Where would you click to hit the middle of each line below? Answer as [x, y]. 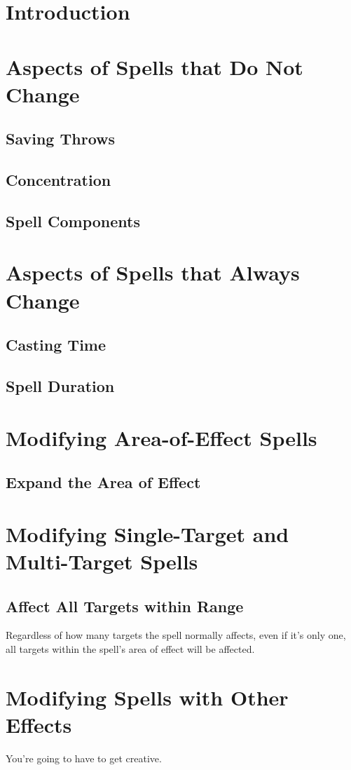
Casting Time [56, 345]
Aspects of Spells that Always [153, 272]
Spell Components [73, 221]
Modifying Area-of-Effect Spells [161, 437]
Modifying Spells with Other [147, 697]
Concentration [58, 180]
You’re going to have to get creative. [84, 758]
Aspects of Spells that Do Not [154, 66]
